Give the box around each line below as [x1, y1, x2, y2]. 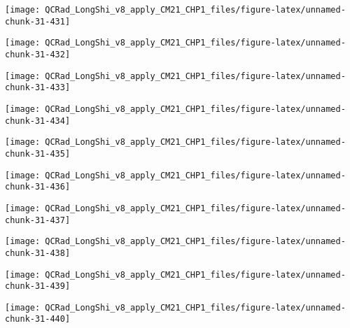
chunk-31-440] [5, 314, 71, 325]
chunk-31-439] [5, 281, 71, 292]
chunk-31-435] [5, 148, 71, 159]
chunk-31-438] [5, 248, 71, 258]
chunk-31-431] [5, 16, 71, 27]
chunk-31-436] [5, 182, 71, 192]
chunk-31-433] [5, 83, 71, 93]
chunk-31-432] [5, 49, 71, 59]
